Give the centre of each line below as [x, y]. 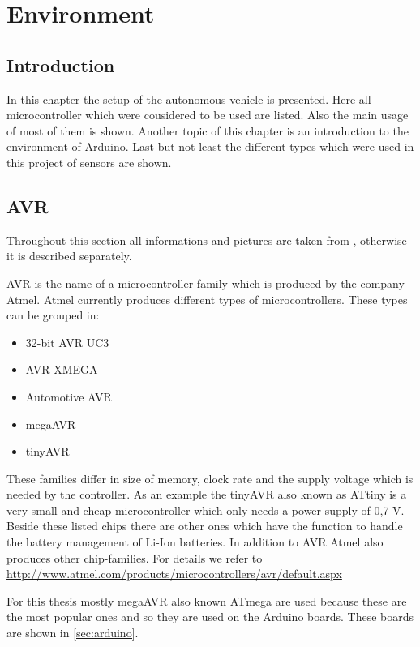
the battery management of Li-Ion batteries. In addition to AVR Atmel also [195, 542]
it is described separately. [69, 256]
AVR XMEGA [62, 369]
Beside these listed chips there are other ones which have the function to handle [205, 526]
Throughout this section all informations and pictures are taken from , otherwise [207, 240]
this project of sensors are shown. [89, 162]
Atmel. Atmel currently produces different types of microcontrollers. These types [207, 299]
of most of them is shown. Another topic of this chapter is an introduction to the [208, 130]
